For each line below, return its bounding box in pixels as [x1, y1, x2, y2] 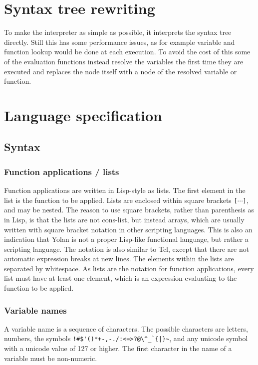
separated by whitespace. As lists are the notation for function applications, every [4, 263, 254, 273]
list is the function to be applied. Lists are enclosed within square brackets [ [4, 194, 238, 205]
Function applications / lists [4, 165, 119, 178]
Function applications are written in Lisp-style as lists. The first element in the [4, 185, 246, 195]
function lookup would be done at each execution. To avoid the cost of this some [4, 46, 251, 57]
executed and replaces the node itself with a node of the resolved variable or [4, 66, 237, 76]
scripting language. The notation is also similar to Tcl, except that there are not [4, 243, 250, 254]
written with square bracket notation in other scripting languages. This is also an [4, 224, 253, 234]
